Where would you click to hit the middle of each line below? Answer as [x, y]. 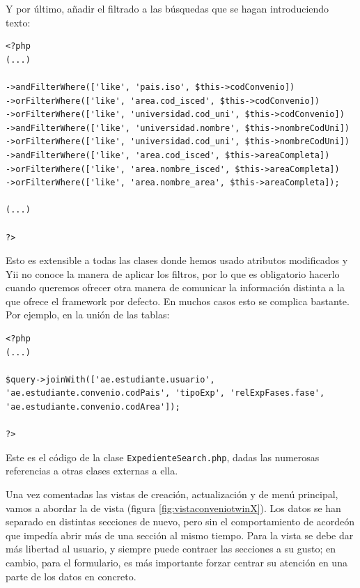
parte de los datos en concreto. [71, 576]
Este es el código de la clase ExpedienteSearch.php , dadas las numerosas [163, 457]
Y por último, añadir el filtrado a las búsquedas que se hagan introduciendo [167, 8]
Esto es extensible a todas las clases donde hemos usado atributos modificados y [177, 260]
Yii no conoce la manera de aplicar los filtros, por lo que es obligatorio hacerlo [173, 273]
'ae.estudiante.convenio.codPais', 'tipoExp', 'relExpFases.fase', [165, 393]
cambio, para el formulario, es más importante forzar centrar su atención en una [177, 563]
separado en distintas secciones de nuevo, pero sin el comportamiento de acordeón [180, 521]
